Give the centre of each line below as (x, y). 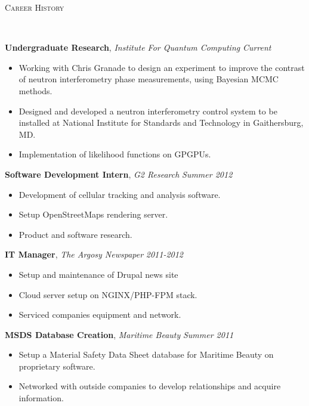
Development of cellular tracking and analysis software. (120, 194)
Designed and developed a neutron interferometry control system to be (148, 111)
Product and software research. (75, 234)
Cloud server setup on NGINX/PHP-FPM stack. (108, 294)
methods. (35, 90)
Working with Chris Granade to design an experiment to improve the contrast (162, 67)
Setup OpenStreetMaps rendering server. (93, 214)
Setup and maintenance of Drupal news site (98, 274)
